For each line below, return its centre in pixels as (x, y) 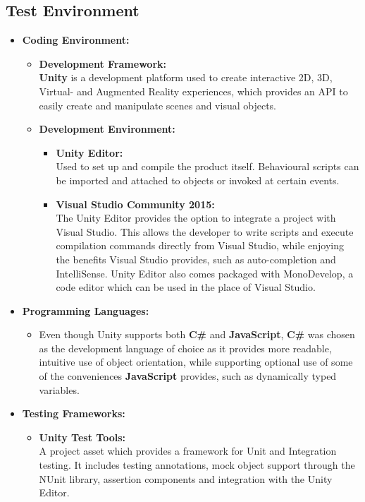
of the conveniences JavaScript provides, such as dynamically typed (188, 376)
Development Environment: (107, 129)
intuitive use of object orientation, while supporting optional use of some (196, 362)
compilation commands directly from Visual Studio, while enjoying (200, 245)
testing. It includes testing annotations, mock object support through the (197, 465)
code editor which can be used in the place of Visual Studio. (186, 287)
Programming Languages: (86, 310)
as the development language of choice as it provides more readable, (185, 348)
